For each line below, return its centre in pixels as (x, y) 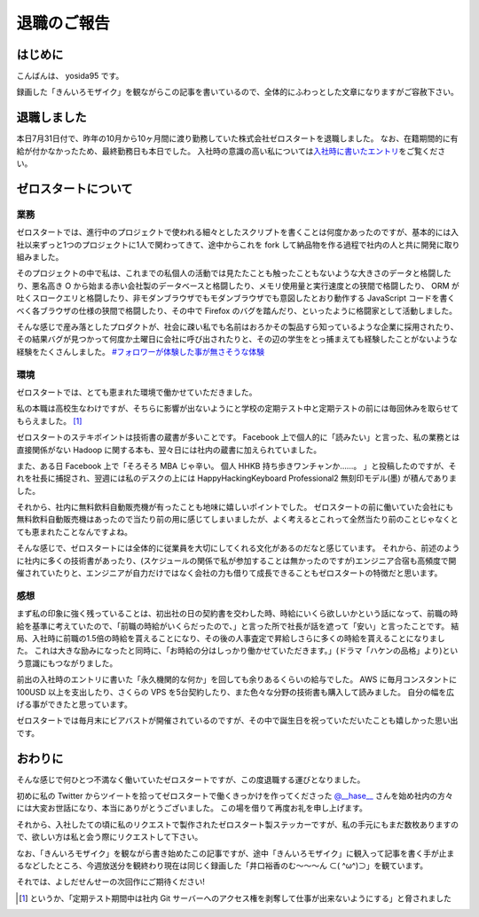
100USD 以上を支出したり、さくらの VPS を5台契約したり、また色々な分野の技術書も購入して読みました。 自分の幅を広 (235, 692)
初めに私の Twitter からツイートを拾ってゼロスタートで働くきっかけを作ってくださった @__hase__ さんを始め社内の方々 (235, 796)
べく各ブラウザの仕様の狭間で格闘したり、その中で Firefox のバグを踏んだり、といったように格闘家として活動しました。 (236, 310)
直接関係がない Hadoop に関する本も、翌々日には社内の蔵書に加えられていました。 (169, 450)
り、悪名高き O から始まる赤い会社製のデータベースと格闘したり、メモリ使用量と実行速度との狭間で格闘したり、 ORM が (238, 286)
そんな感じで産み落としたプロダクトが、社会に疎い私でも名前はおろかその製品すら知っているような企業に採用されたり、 (237, 327)
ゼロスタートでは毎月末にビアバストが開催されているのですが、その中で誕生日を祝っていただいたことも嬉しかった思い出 (237, 721)
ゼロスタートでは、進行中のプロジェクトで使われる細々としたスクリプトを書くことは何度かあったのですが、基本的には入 (238, 232)
